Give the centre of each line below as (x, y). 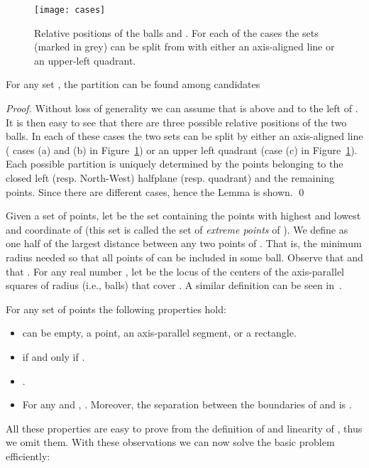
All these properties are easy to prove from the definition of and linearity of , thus (184, 428)
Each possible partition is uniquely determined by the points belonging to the (175, 164)
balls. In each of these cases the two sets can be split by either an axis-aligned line (184, 136)
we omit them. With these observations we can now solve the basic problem (170, 442)
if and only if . (54, 356)
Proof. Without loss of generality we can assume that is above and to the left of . (182, 108)
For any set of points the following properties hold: (116, 309)
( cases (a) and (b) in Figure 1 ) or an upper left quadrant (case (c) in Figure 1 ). (182, 149)
